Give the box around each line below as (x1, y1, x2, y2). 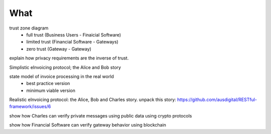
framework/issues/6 (9, 103, 51, 109)
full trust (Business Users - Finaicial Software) (26, 31, 121, 37)
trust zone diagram (9, 25, 49, 31)
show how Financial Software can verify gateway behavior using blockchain (9, 122, 167, 128)
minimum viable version (26, 87, 75, 93)
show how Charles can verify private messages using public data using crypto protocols (9, 112, 192, 118)
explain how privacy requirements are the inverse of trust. (9, 55, 129, 61)
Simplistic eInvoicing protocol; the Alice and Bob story (9, 64, 121, 70)
